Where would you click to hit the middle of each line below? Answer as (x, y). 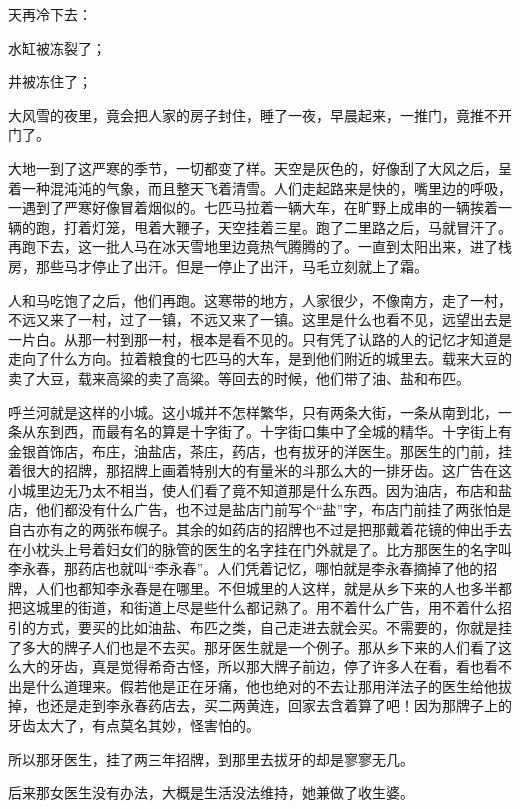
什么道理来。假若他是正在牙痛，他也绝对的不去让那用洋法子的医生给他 (266, 685)
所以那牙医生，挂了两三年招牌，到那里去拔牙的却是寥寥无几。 (211, 758)
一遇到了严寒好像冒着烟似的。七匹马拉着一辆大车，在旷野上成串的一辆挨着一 (260, 207)
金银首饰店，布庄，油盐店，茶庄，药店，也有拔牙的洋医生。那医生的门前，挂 (260, 450)
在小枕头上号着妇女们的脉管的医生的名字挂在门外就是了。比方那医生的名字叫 (260, 548)
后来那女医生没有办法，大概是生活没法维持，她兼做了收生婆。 (211, 792)
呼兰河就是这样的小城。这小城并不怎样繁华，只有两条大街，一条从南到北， (253, 411)
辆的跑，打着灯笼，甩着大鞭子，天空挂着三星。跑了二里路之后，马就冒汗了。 (260, 226)
